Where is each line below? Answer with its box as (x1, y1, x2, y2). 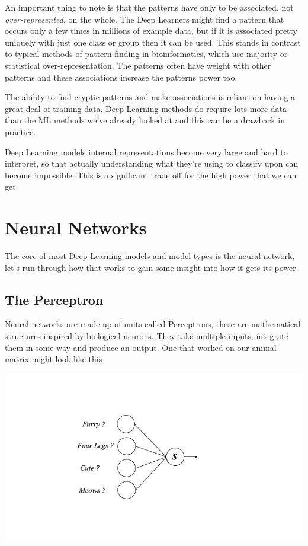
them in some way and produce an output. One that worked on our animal (5, 341, 277, 353)
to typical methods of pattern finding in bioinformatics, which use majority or (5, 47, 288, 60)
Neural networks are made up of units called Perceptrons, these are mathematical (5, 318, 301, 330)
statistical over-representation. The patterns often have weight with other (5, 59, 271, 71)
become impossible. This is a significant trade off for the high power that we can (5, 168, 297, 181)
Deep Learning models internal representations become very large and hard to (5, 145, 288, 158)
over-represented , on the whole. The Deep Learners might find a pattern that (5, 12, 284, 25)
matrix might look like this (5, 353, 102, 365)
